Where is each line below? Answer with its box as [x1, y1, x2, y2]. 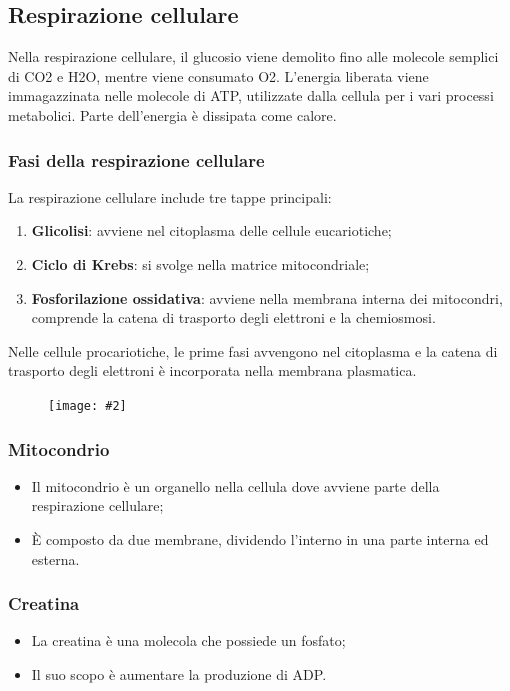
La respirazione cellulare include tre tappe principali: [8, 186, 332, 207]
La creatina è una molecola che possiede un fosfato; [31, 630, 346, 651]
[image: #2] [48, 398, 127, 413]
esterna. [31, 548, 80, 569]
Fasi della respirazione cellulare [8, 147, 265, 172]
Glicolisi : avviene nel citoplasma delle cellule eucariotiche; [31, 220, 392, 241]
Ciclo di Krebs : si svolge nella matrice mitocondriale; [31, 253, 370, 274]
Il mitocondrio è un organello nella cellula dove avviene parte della [31, 475, 440, 496]
